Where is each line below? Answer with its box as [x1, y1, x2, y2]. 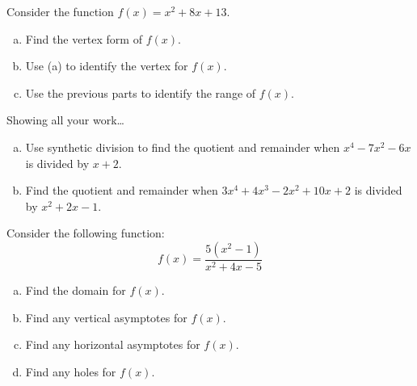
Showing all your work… [6, 111, 124, 128]
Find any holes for [25, 363, 116, 380]
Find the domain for [25, 281, 126, 298]
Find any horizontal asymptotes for [25, 336, 200, 353]
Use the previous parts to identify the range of [25, 84, 256, 101]
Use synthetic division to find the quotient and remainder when [25, 138, 340, 155]
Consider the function [6, 3, 114, 19]
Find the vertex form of [25, 30, 142, 47]
